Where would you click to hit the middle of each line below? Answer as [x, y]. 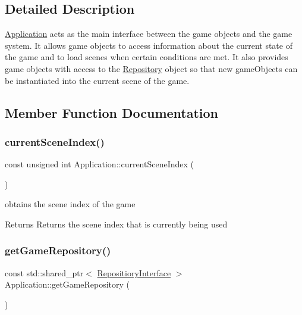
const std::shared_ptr [44, 272]
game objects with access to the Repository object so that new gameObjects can [151, 68]
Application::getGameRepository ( [67, 284]
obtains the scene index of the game [70, 204]
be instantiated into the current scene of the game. [97, 80]
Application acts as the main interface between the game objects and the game [149, 34]
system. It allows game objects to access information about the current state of [149, 45]
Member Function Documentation [112, 112]
